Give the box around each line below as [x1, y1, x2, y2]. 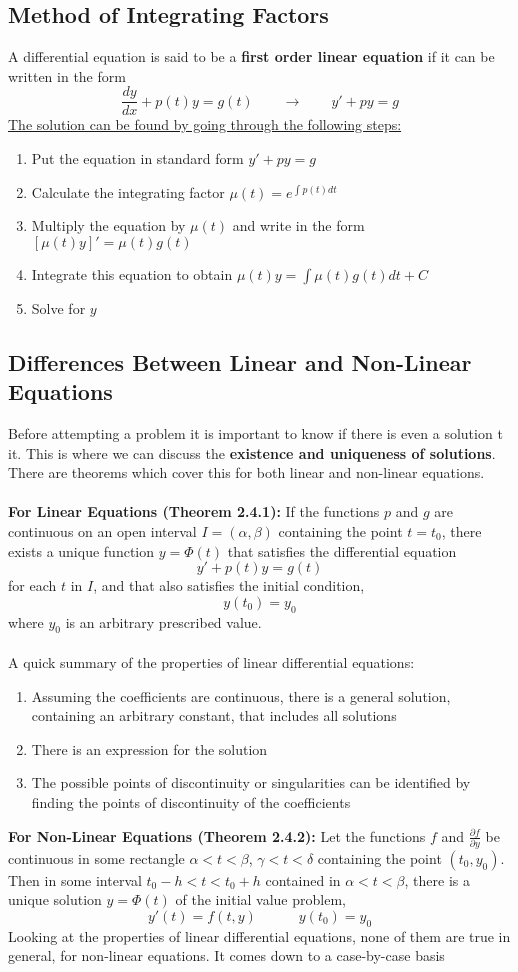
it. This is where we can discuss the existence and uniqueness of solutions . [8, 442, 496, 463]
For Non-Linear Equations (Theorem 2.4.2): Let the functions [8, 825, 426, 846]
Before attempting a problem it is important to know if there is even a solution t [8, 423, 503, 444]
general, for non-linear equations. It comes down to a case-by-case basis [8, 945, 445, 966]
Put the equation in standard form [31, 148, 244, 169]
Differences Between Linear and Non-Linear [8, 346, 472, 377]
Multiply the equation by [31, 215, 186, 236]
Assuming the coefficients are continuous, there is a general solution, [31, 685, 451, 706]
